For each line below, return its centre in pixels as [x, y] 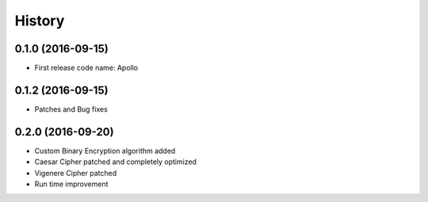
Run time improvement [71, 184]
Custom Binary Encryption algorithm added [105, 151]
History [40, 21]
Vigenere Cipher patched [76, 173]
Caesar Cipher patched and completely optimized [116, 162]
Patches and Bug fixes [71, 109]
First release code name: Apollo [86, 68]
